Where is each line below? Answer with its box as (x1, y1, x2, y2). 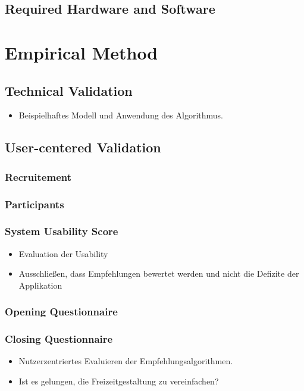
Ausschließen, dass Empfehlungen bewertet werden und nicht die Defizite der (18, 267, 299, 280)
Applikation (18, 279, 62, 291)
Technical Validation (5, 81, 133, 99)
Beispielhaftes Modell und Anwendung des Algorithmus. (18, 109, 223, 121)
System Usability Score (5, 224, 118, 239)
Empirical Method (5, 40, 158, 64)
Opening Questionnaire (5, 304, 118, 319)
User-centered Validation (5, 138, 161, 157)
